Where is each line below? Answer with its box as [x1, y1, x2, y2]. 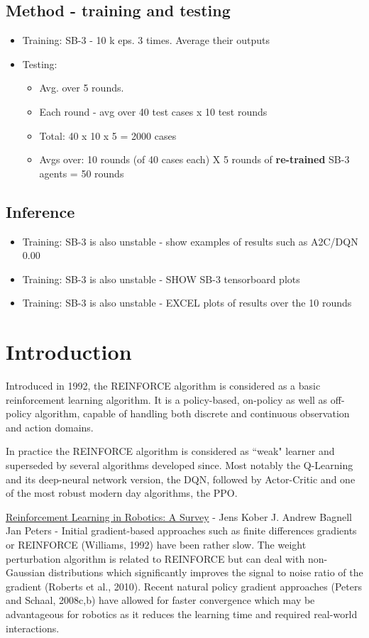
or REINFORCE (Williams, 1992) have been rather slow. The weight [6, 537, 307, 551]
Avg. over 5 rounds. [39, 80, 124, 95]
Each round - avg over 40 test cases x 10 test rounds [39, 104, 268, 119]
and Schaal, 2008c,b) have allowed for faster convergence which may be [6, 593, 315, 607]
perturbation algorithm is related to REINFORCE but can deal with [6, 551, 305, 566]
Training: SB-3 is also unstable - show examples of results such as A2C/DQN [22, 233, 358, 248]
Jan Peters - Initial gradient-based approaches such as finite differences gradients [6, 523, 357, 538]
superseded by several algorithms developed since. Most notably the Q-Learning [6, 458, 353, 473]
